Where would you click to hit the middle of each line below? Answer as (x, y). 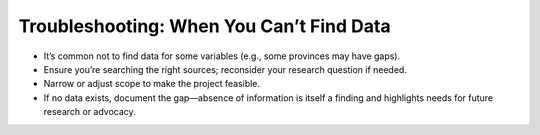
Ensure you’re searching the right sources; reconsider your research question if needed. (225, 69)
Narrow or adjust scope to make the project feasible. (151, 84)
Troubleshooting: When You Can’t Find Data (204, 26)
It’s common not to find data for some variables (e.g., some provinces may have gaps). (221, 56)
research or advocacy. (90, 112)
